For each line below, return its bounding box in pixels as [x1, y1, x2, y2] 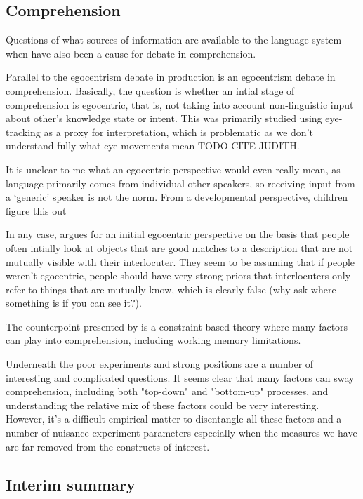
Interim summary [6, 473, 136, 495]
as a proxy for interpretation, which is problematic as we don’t [44, 124, 313, 139]
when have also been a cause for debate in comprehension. [6, 46, 256, 60]
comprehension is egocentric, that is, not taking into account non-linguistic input [6, 97, 354, 112]
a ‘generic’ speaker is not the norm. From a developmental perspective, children [6, 189, 348, 204]
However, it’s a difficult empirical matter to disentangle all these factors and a [6, 411, 342, 426]
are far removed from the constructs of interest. [6, 439, 210, 453]
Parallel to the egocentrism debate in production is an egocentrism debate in [6, 69, 336, 84]
